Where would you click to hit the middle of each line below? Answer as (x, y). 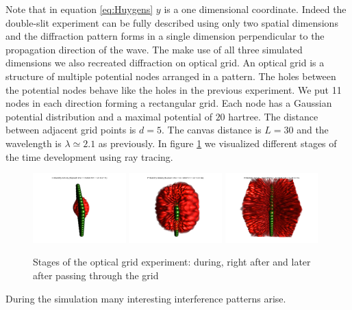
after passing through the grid (96, 275)
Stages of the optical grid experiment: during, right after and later (172, 262)
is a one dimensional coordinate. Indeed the (255, 9)
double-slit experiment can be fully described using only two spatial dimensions (172, 22)
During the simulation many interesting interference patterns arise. (146, 298)
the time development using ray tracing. (89, 156)
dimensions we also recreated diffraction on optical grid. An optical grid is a (165, 63)
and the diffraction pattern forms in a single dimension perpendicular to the (165, 36)
